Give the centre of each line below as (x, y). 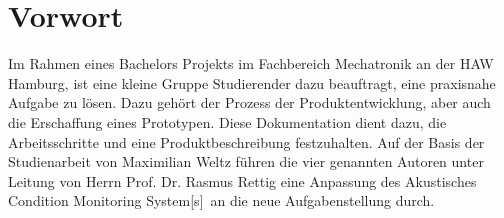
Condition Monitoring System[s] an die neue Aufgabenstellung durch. (221, 200)
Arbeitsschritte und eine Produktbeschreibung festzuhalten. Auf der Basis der (246, 141)
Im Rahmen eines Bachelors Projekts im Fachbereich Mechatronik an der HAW (251, 63)
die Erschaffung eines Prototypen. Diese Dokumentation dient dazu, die (227, 121)
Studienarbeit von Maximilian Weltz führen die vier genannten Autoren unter (246, 161)
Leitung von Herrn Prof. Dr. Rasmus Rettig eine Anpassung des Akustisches (242, 180)
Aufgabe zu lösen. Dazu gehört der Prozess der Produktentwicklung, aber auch (249, 102)
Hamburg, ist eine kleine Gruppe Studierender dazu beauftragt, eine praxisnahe (252, 82)
